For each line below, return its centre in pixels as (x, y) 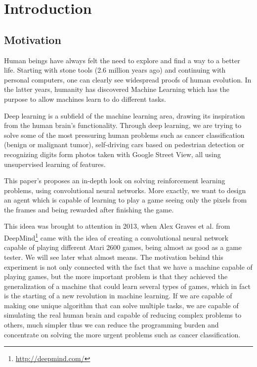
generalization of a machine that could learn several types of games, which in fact (127, 286)
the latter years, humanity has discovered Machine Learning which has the (117, 89)
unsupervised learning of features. (55, 164)
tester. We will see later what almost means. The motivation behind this (114, 257)
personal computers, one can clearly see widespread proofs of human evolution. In (128, 79)
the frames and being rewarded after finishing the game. (89, 209)
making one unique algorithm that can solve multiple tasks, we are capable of (121, 305)
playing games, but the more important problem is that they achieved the (116, 276)
